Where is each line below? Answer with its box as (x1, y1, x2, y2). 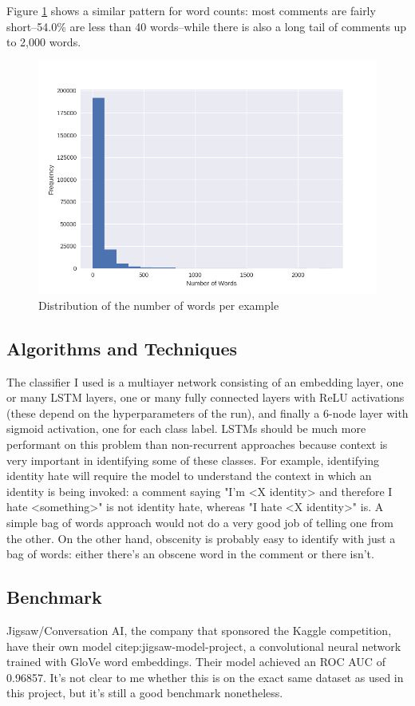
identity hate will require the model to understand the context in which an (6, 467, 372, 484)
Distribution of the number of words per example (38, 296, 279, 313)
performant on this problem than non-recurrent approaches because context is (6, 436, 388, 453)
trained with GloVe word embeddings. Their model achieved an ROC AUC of (6, 653, 385, 670)
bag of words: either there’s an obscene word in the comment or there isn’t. (6, 545, 374, 562)
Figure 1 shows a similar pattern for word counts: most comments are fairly (6, 2, 376, 18)
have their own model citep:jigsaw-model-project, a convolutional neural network (6, 637, 401, 654)
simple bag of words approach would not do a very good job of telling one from (6, 514, 393, 531)
